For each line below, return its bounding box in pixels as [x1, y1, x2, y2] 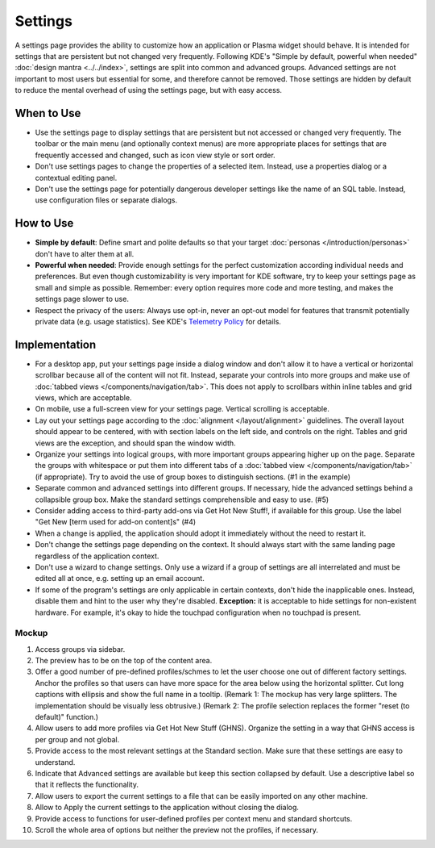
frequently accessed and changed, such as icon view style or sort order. [35, 150, 275, 160]
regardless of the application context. [35, 551, 159, 561]
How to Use [14, 216, 74, 230]
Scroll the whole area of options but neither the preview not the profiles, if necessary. [35, 825, 318, 834]
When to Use [14, 106, 81, 120]
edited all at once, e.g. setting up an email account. [35, 574, 205, 583]
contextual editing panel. [35, 173, 118, 182]
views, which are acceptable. [35, 393, 132, 403]
